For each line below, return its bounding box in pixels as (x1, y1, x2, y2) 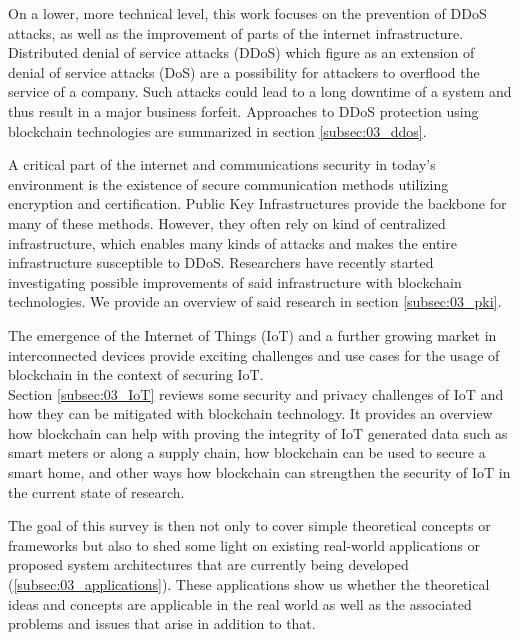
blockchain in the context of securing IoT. (8, 364, 264, 385)
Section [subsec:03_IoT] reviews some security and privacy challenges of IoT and (8, 383, 504, 404)
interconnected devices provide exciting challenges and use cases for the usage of (8, 344, 500, 365)
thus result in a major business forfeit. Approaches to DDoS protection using (8, 100, 479, 121)
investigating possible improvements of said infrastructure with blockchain (8, 271, 462, 292)
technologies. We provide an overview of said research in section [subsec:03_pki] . (8, 291, 502, 312)
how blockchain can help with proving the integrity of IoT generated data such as (8, 422, 508, 443)
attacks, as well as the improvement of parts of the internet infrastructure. (8, 22, 464, 43)
